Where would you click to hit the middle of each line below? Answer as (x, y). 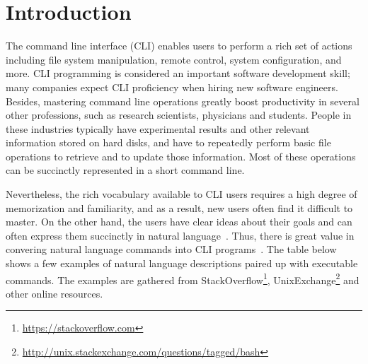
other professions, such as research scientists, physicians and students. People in (179, 115)
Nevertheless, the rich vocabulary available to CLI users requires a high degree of (182, 194)
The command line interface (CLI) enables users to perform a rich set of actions (179, 46)
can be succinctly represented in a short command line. (125, 170)
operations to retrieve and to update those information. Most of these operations (181, 156)
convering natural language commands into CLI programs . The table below (171, 249)
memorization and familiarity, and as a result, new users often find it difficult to (179, 207)
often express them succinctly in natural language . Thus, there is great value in (180, 235)
